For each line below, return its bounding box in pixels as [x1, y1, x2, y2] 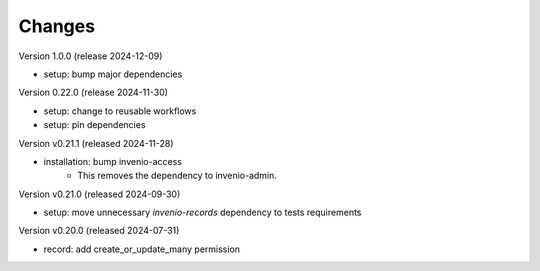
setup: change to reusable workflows [43, 105, 197, 117]
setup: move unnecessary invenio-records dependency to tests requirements [43, 206, 362, 219]
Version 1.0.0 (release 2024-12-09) [18, 50, 163, 62]
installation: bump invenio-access [43, 155, 182, 167]
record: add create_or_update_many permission [43, 243, 240, 255]
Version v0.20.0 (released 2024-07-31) [18, 225, 180, 237]
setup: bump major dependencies [43, 68, 183, 80]
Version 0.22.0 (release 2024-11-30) [18, 86, 169, 99]
